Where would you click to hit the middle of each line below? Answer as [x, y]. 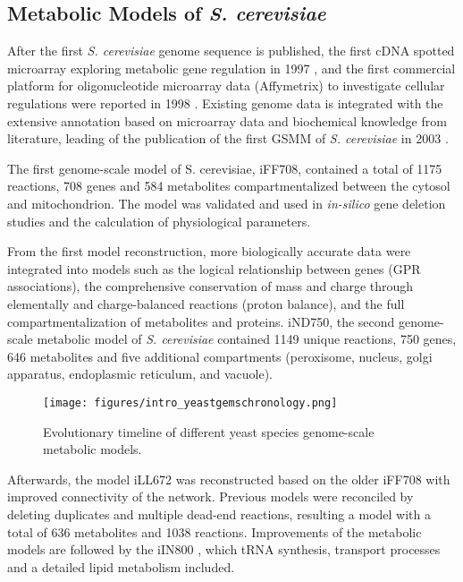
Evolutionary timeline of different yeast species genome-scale [209, 431]
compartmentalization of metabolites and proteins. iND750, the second [201, 321]
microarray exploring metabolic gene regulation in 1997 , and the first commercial [231, 68]
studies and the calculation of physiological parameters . [159, 221]
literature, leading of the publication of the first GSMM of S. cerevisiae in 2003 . [228, 138]
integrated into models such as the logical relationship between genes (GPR [214, 268]
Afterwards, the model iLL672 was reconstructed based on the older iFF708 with [229, 479]
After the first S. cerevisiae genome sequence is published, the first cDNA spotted [231, 51]
